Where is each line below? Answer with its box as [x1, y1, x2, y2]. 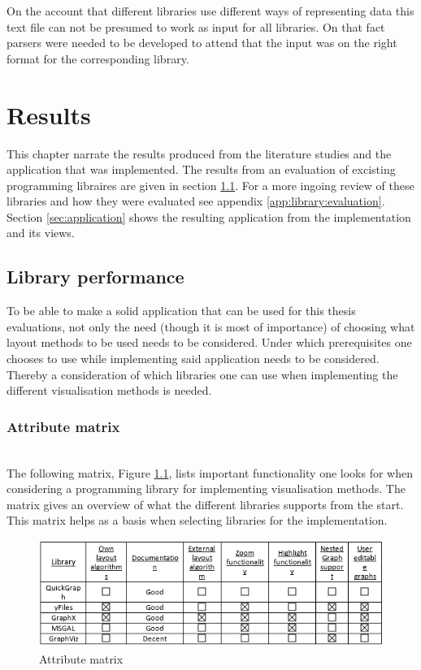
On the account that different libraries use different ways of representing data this [7, 2, 414, 19]
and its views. [7, 224, 75, 241]
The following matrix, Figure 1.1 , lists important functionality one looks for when [7, 464, 413, 481]
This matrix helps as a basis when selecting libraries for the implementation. [7, 512, 388, 529]
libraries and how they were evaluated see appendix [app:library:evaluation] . [7, 192, 385, 210]
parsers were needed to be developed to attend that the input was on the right [7, 34, 397, 51]
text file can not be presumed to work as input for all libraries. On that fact [7, 18, 385, 35]
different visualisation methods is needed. [7, 382, 212, 399]
